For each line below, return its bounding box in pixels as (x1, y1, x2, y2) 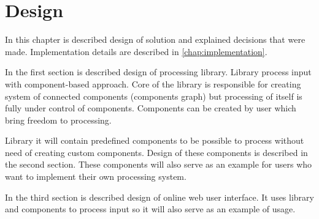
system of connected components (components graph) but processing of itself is (5, 89, 302, 102)
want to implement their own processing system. (5, 170, 186, 183)
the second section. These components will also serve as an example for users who (5, 158, 312, 171)
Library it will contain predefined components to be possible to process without (5, 134, 304, 147)
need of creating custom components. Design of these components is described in (5, 146, 308, 158)
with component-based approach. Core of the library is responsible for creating (5, 77, 301, 90)
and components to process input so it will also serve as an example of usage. (5, 202, 296, 215)
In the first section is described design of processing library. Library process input (5, 65, 312, 78)
